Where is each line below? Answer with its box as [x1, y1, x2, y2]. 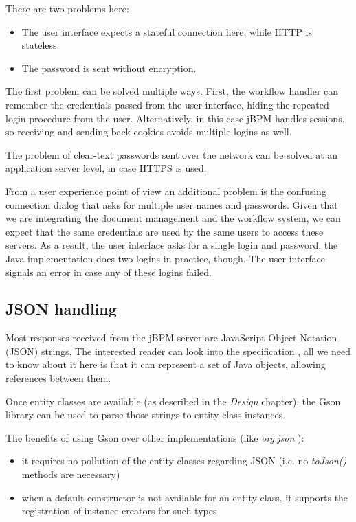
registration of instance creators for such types [21, 503, 217, 518]
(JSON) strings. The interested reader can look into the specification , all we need [5, 343, 351, 358]
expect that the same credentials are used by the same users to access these [5, 224, 324, 238]
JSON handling [5, 298, 117, 319]
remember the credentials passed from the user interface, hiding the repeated [5, 97, 329, 111]
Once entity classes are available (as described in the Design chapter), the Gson [5, 394, 341, 408]
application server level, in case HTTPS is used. [5, 161, 207, 175]
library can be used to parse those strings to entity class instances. [5, 407, 286, 422]
